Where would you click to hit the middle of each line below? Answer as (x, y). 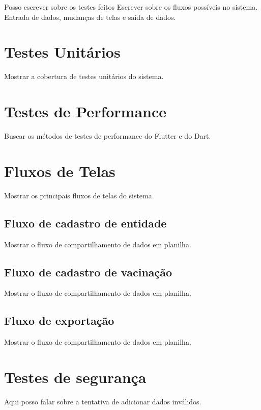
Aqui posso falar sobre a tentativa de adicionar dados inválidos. (103, 401)
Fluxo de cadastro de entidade (85, 223)
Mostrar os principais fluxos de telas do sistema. (79, 195)
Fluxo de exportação (59, 321)
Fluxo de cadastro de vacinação (88, 272)
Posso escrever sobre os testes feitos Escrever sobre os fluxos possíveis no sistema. (131, 7)
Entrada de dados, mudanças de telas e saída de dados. (90, 17)
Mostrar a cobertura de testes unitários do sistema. (84, 76)
